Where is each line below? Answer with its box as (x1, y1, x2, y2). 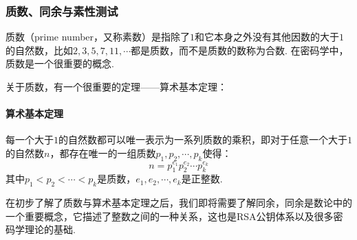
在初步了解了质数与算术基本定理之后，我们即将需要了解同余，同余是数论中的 (6, 195, 352, 210)
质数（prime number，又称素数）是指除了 (6, 29, 191, 44)
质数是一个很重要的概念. (6, 56, 114, 71)
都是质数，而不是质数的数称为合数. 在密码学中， (131, 43, 349, 57)
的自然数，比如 (6, 43, 73, 57)
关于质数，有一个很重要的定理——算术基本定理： (6, 80, 227, 93)
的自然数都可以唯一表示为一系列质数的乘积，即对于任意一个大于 (58, 132, 347, 147)
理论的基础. (24, 222, 76, 237)
